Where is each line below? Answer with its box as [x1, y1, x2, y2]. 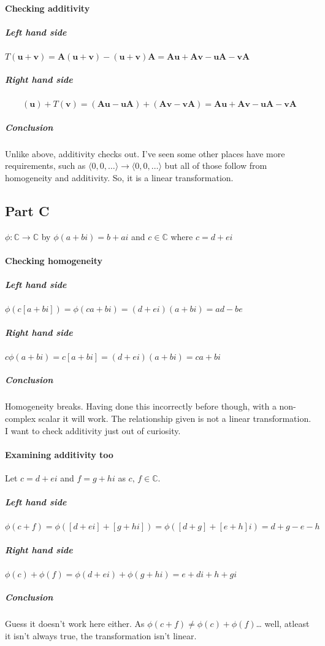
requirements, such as [5, 159, 86, 172]
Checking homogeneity [5, 254, 102, 267]
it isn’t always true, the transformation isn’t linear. [5, 629, 197, 642]
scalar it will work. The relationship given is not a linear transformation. [38, 411, 312, 424]
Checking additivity [5, 1, 90, 14]
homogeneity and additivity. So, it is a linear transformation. [5, 171, 234, 184]
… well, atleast [256, 617, 310, 630]
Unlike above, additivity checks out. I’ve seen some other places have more [5, 147, 285, 160]
